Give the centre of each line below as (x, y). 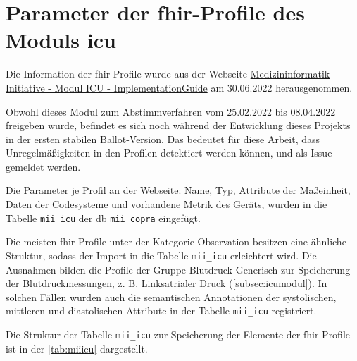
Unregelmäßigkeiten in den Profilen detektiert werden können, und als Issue (169, 153)
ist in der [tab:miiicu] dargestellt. (77, 348)
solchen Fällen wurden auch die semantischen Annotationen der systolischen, (171, 296)
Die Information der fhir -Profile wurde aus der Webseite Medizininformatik (168, 74)
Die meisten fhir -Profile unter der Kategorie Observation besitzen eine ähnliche (176, 241)
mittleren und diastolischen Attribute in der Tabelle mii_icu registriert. (161, 311)
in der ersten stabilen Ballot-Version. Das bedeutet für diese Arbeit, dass (163, 139)
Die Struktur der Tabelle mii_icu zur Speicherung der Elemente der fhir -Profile (178, 334)
